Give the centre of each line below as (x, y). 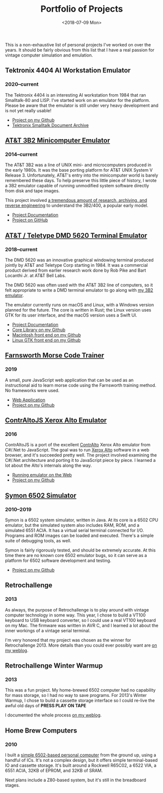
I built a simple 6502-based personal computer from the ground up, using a (81, 755)
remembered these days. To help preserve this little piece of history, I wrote (81, 180)
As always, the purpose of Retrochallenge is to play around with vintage (77, 610)
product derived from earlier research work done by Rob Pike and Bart (76, 270)
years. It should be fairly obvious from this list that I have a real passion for (80, 50)
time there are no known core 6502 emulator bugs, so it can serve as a (76, 555)
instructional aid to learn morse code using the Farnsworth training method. (81, 385)
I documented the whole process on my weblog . (54, 715)
